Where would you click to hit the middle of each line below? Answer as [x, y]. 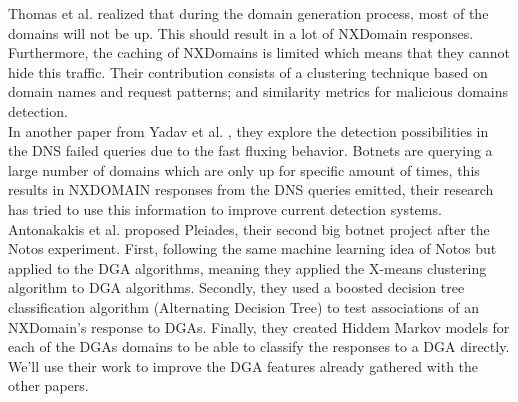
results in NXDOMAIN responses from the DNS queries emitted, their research [251, 189]
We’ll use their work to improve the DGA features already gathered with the [243, 365]
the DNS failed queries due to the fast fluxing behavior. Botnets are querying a [250, 150]
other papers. [48, 385]
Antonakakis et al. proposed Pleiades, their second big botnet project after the [249, 228]
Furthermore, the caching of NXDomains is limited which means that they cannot [259, 52]
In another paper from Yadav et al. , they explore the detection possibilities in [248, 130]
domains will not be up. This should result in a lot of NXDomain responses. [241, 32]
